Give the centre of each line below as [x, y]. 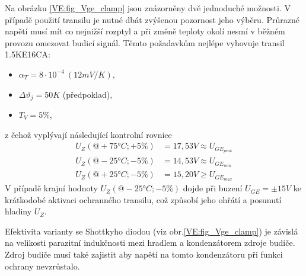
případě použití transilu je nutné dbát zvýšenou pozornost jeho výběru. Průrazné [152, 19]
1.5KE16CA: [28, 54]
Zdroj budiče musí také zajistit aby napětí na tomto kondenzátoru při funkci [144, 254]
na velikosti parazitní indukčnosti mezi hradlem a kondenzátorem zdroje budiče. [150, 243]
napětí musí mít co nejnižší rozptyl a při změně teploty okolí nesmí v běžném [145, 31]
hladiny [18, 211]
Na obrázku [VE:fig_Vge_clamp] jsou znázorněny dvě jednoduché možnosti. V [148, 8]
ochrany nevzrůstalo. [42, 266]
